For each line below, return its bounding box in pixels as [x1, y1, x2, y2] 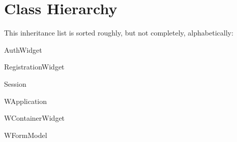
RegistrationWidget [4, 61, 65, 72]
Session [4, 78, 26, 89]
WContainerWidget [4, 113, 65, 123]
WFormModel [4, 129, 47, 140]
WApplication [4, 95, 47, 106]
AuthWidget [4, 44, 42, 55]
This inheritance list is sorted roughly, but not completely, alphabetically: [4, 27, 233, 38]
